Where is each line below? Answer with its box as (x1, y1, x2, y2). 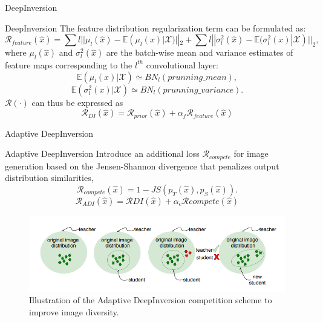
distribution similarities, (5, 171, 94, 184)
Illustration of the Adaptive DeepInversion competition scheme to (29, 294, 272, 306)
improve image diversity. (29, 306, 119, 318)
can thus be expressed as (31, 96, 123, 108)
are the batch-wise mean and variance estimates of (106, 46, 293, 59)
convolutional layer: (146, 58, 218, 71)
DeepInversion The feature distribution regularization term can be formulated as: (5, 21, 306, 34)
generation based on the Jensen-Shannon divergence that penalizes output (5, 159, 279, 172)
